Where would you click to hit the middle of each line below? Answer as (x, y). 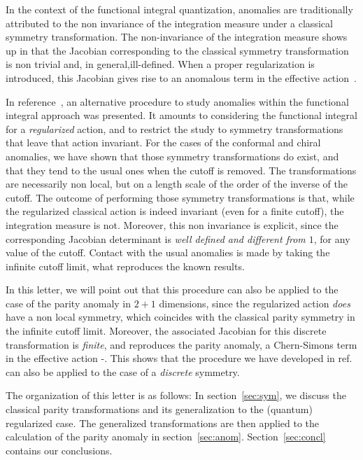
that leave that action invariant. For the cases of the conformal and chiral (163, 142)
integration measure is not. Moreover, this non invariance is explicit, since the (172, 224)
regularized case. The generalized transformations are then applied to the (163, 423)
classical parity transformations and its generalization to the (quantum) (159, 409)
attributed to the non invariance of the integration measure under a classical (169, 23)
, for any (332, 238)
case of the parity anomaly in (69, 303)
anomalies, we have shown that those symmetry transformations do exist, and (172, 156)
